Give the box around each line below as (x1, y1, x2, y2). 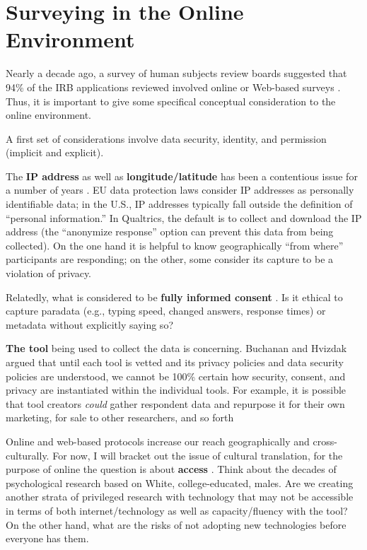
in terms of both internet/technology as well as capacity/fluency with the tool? (6, 503, 348, 517)
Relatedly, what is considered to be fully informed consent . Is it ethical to (6, 289, 343, 304)
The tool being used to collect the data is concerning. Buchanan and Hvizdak (6, 341, 347, 356)
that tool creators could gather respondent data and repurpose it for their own (6, 396, 345, 411)
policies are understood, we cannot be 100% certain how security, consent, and (6, 368, 346, 383)
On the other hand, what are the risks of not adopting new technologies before (6, 517, 346, 532)
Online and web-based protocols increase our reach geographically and (6, 433, 310, 448)
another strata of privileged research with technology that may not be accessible (6, 489, 354, 504)
